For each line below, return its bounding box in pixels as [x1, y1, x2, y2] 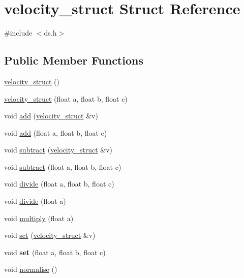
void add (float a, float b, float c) [4, 127, 107, 138]
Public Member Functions [4, 52, 143, 68]
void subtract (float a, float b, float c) [4, 161, 121, 172]
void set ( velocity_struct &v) [4, 230, 96, 240]
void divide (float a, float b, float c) [4, 178, 114, 189]
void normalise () [4, 264, 57, 274]
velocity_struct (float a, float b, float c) [4, 93, 128, 104]
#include [4, 27, 33, 38]
